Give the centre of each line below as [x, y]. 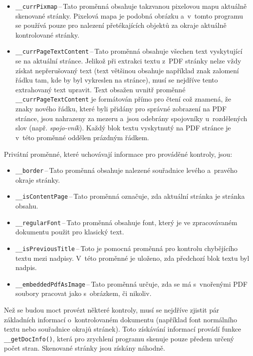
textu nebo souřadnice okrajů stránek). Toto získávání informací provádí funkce [123, 329]
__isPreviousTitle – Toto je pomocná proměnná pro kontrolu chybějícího [126, 248]
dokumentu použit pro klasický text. [70, 232]
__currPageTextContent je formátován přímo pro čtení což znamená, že [123, 99]
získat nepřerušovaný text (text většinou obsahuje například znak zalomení [127, 70]
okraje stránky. [38, 179]
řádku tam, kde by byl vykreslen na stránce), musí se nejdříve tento [117, 80]
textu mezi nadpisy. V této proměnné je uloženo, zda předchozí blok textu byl [132, 258]
